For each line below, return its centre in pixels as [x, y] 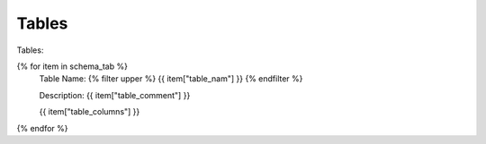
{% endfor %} [42, 128]
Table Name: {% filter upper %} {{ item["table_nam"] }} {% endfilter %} [171, 79]
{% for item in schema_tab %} [72, 66]
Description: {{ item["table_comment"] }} [115, 95]
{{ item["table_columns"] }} [90, 112]
